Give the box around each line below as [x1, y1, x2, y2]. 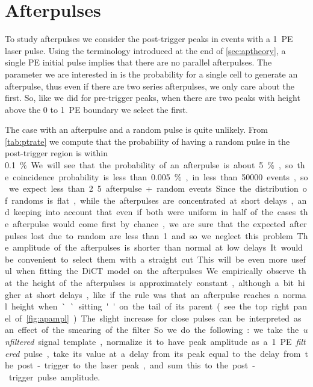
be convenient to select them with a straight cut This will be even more [5, 252, 287, 265]
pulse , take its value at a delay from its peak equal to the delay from [23, 347, 301, 359]
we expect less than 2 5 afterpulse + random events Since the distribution [8, 182, 299, 195]
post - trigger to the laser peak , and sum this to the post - [17, 359, 255, 371]
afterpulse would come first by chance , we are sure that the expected [13, 218, 286, 230]
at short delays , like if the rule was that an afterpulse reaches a [25, 288, 279, 300]
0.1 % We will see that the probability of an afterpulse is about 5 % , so [5, 159, 293, 171]
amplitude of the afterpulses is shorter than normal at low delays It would [13, 241, 303, 254]
